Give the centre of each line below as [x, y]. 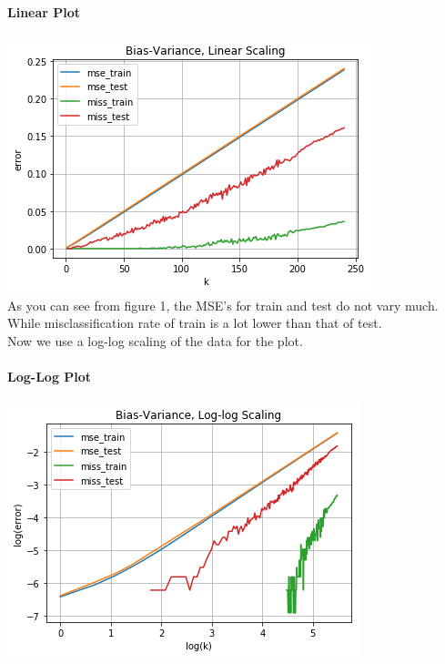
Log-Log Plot [50, 377]
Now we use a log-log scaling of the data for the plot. [155, 340]
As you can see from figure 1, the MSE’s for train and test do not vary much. [223, 305]
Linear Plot [44, 12]
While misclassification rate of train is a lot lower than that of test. [195, 323]
